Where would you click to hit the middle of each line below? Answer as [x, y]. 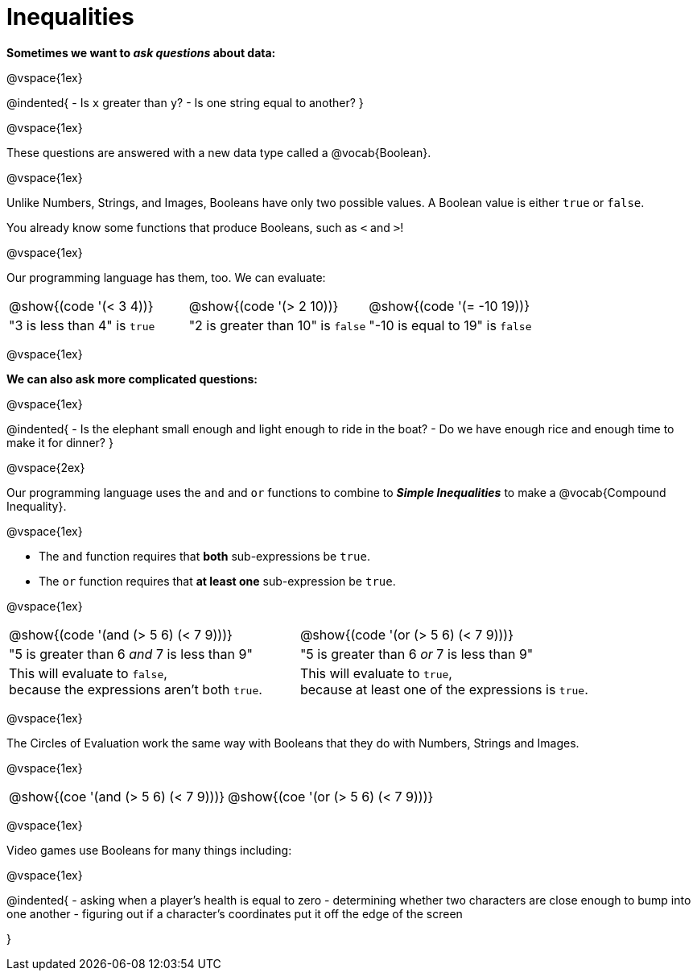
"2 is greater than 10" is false [277, 325]
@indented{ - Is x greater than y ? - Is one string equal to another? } [185, 102]
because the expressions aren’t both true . [136, 689]
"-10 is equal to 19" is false [450, 325]
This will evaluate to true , [376, 673]
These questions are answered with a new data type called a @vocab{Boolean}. [219, 152]
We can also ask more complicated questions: [132, 379]
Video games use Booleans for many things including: [149, 850]
